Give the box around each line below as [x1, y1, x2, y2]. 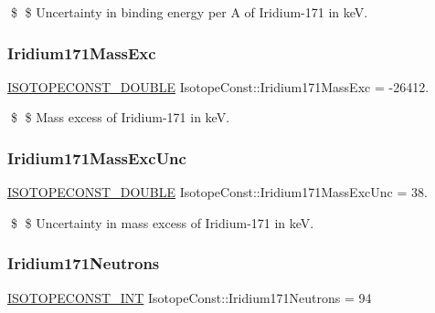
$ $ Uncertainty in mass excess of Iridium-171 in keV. [10, 213, 314, 232]
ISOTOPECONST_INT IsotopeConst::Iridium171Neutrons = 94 [7, 287, 372, 307]
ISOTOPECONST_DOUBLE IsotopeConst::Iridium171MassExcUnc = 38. [7, 183, 428, 202]
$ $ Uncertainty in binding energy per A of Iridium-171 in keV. [10, 3, 368, 21]
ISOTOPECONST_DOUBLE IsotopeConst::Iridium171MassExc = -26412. [7, 77, 430, 96]
